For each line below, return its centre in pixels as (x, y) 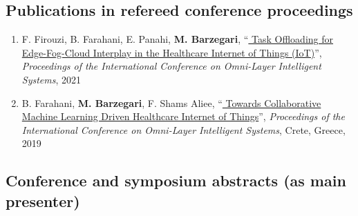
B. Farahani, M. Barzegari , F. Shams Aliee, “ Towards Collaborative (171, 102)
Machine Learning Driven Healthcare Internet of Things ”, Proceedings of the (183, 116)
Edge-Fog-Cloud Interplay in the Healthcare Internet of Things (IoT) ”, (172, 52)
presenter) (43, 200)
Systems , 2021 (51, 79)
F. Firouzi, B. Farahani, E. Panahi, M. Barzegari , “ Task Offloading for (178, 39)
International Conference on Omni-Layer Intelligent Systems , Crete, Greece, (183, 129)
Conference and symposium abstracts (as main (176, 180)
